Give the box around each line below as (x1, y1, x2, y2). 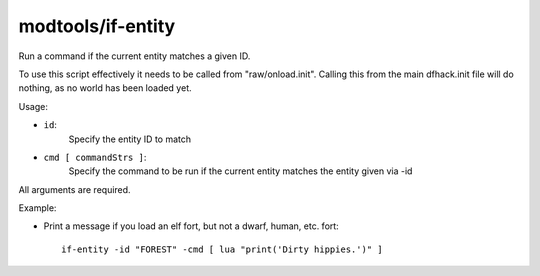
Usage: (18, 100, 49, 112)
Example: (18, 202, 57, 214)
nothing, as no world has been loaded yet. (18, 82, 192, 94)
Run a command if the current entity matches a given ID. (18, 50, 251, 62)
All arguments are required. (18, 183, 131, 195)
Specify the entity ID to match (68, 133, 192, 145)
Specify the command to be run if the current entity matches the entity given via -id (68, 165, 413, 177)
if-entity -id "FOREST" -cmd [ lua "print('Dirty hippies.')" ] (61, 243, 384, 255)
